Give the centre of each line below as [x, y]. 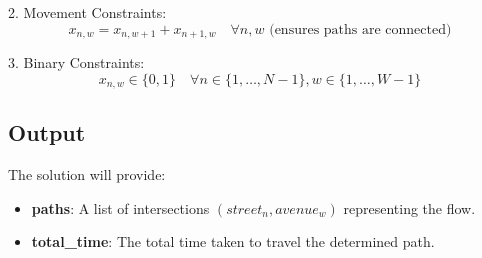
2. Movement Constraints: [87, 12]
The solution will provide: [87, 174]
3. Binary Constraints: [76, 62]
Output [47, 132]
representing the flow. [409, 207]
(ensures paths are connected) [360, 29]
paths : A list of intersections [120, 207]
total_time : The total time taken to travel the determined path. [233, 241]
